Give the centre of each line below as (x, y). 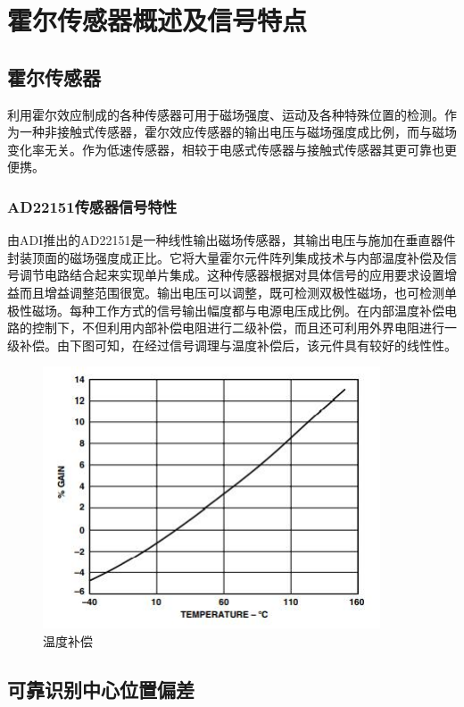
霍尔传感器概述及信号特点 (157, 20)
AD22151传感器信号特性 (92, 206)
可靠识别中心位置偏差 (101, 689)
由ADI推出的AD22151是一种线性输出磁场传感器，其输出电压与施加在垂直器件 (232, 240)
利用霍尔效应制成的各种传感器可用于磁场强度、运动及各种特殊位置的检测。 (226, 114)
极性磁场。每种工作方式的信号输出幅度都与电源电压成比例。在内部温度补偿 (226, 310)
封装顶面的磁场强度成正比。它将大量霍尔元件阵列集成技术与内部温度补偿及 (226, 257)
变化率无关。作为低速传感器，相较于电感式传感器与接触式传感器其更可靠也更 (232, 149)
